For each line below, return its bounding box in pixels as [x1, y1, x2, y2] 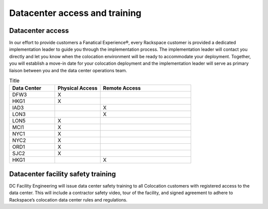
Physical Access [58, 85, 98, 92]
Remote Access [103, 85, 141, 92]
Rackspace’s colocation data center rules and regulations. [9, 197, 128, 203]
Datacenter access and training [9, 7, 141, 18]
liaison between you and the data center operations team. [9, 67, 128, 73]
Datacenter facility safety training [9, 170, 116, 178]
